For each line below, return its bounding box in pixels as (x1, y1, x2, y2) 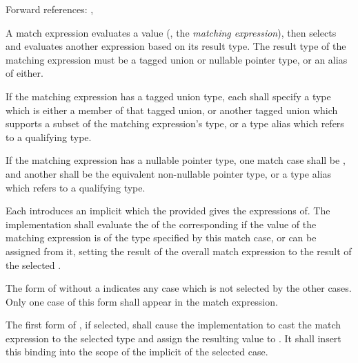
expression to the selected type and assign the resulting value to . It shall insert (6, 331, 341, 345)
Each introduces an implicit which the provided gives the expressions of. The (6, 203, 330, 218)
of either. (6, 66, 43, 80)
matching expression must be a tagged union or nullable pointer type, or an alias (6, 52, 348, 66)
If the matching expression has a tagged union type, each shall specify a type (6, 89, 331, 103)
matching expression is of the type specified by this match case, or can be (6, 230, 317, 245)
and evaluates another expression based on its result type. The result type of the (6, 39, 346, 53)
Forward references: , (6, 2, 94, 16)
